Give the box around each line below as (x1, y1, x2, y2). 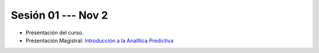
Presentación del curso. (25, 29, 84, 36)
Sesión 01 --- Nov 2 (11, 9, 109, 22)
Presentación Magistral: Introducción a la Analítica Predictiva (25, 37, 174, 44)
